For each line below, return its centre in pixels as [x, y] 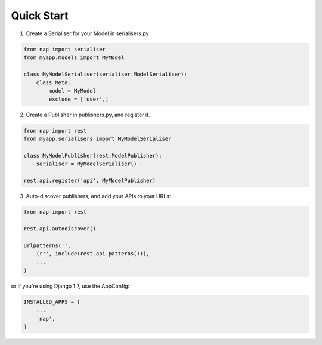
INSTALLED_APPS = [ [52, 302]
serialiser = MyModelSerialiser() [86, 164]
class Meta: [54, 83]
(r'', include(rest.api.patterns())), [93, 254]
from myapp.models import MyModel [74, 57]
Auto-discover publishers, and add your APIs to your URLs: [98, 196]
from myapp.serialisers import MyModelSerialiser [97, 139]
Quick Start [40, 16]
